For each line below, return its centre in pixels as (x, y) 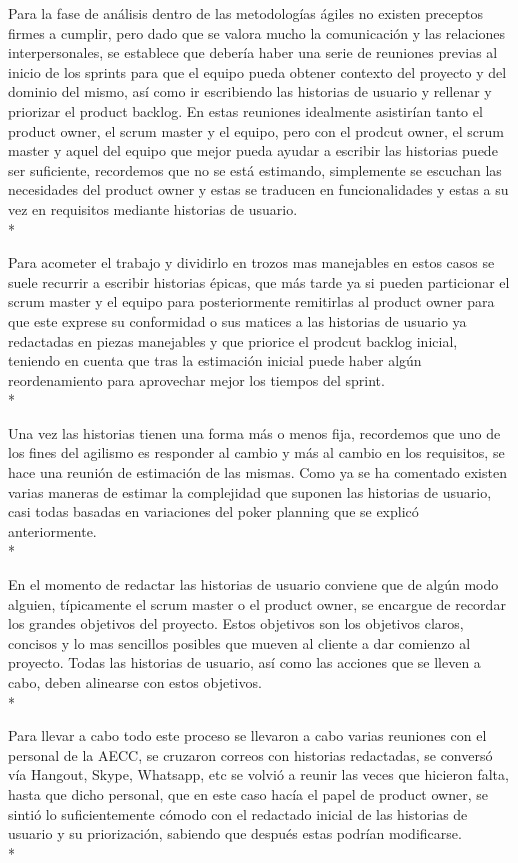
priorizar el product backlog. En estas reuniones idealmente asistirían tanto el (245, 110)
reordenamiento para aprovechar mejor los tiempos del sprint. (196, 379)
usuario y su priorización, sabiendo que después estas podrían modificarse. (235, 833)
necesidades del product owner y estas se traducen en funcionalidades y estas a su (258, 189)
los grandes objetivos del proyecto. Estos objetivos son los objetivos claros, (236, 623)
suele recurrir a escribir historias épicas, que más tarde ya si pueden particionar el (259, 281)
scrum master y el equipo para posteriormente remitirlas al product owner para (251, 301)
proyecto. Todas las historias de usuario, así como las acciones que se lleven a (244, 662)
